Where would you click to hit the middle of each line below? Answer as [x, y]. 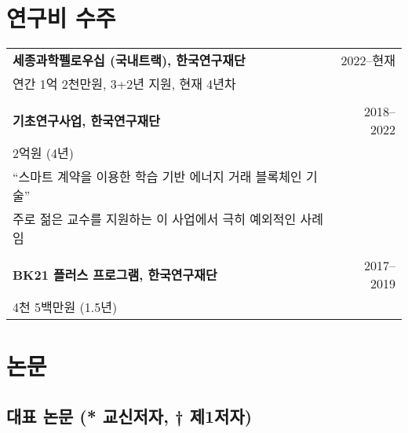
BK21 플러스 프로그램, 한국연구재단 [115, 275]
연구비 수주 [61, 18]
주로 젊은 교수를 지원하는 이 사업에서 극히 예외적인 [155, 219]
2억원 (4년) [43, 153]
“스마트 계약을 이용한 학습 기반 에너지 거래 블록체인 [157, 177]
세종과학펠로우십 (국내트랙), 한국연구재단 [129, 61]
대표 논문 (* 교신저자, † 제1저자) [129, 415]
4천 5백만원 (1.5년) [65, 307]
